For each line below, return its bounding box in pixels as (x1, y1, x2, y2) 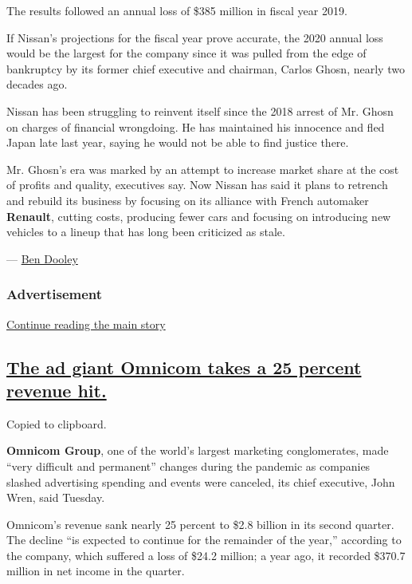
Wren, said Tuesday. (6, 489, 105, 506)
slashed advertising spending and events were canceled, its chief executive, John (6, 473, 395, 490)
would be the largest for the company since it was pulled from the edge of (6, 45, 367, 61)
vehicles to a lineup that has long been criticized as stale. (6, 223, 285, 240)
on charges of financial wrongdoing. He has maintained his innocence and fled (6, 118, 385, 135)
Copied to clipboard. (6, 415, 107, 432)
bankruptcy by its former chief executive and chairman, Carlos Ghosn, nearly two (6, 60, 405, 77)
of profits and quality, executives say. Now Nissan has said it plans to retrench (6, 176, 388, 193)
